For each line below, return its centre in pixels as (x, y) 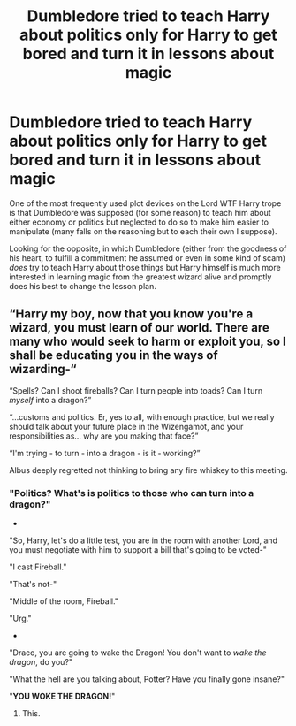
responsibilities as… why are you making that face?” (104, 436)
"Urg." (20, 619)
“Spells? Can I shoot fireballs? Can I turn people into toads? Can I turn (136, 390)
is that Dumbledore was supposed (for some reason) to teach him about (140, 212)
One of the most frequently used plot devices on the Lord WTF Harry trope (145, 203)
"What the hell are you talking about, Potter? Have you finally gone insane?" (147, 679)
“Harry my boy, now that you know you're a (131, 314)
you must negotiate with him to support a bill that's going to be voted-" (138, 550)
